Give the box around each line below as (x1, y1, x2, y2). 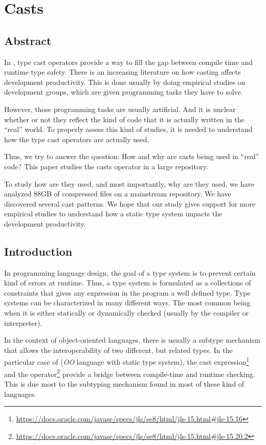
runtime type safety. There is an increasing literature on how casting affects (4, 66, 241, 77)
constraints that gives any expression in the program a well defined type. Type (4, 287, 251, 298)
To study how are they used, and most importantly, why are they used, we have (4, 178, 255, 189)
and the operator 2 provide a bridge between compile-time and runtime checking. (4, 367, 255, 379)
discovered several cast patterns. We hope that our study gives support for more (4, 198, 256, 209)
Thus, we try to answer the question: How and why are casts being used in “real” (4, 151, 259, 162)
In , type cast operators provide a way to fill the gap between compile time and (4, 56, 253, 67)
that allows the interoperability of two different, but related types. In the (4, 344, 233, 355)
